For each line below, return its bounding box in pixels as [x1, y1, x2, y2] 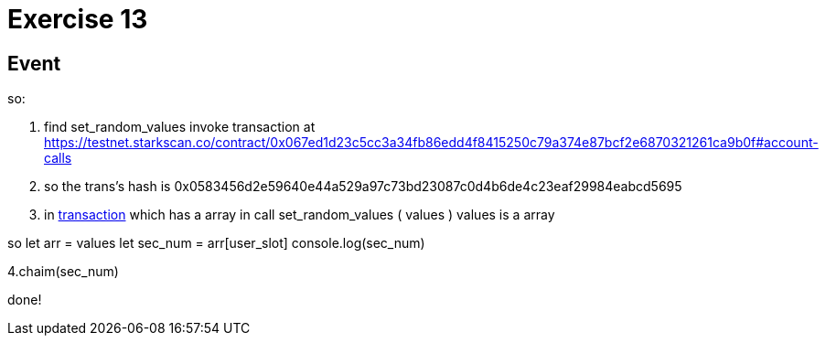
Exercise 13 [7, 4, 148, 35]
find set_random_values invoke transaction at [44, 119, 316, 135]
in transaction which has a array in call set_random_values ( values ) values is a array [44, 207, 555, 223]
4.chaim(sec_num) [7, 263, 119, 280]
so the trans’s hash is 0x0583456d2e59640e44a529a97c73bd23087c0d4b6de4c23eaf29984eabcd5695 [44, 178, 682, 195]
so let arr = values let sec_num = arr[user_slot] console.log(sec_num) [7, 235, 425, 252]
